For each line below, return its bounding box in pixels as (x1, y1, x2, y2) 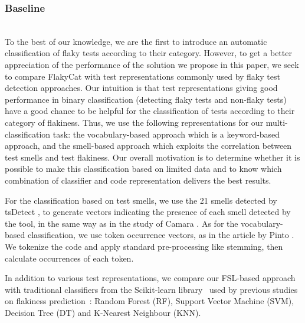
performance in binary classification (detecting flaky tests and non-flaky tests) (5, 93, 287, 105)
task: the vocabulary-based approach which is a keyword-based (53, 128, 280, 140)
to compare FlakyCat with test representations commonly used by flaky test (5, 70, 280, 82)
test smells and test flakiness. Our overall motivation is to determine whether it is (5, 151, 300, 163)
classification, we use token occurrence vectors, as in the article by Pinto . (27, 229, 294, 241)
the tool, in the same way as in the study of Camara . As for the (5, 217, 238, 229)
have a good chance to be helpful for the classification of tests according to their (5, 105, 295, 117)
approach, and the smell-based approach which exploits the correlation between (5, 139, 292, 152)
